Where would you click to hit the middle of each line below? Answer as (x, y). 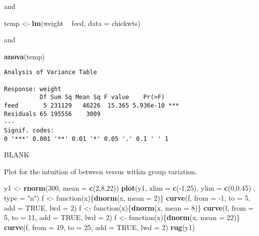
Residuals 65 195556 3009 (52, 114)
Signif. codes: (29, 130)
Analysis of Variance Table (51, 72)
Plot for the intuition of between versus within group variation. (101, 171)
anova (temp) (24, 56)
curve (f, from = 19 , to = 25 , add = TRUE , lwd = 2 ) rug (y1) (100, 227)
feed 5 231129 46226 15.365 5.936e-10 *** (92, 106)
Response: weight (33, 89)
